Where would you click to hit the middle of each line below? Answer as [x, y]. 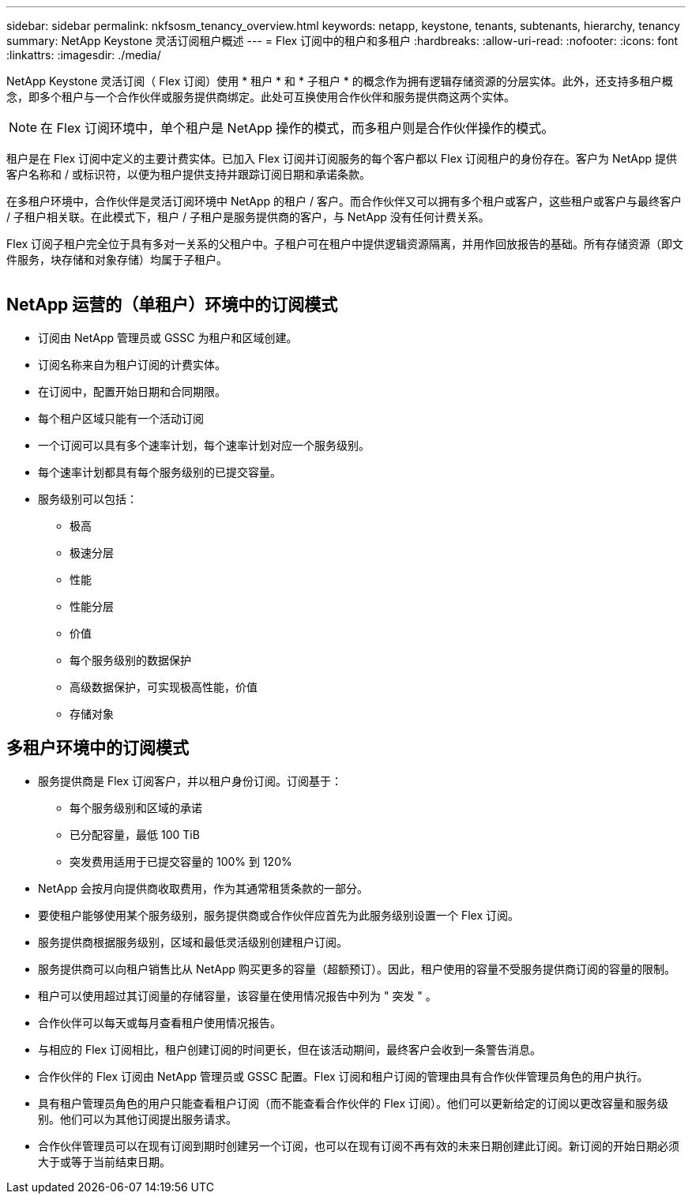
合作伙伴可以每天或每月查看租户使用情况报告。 [160, 1022]
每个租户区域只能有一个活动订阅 [121, 418]
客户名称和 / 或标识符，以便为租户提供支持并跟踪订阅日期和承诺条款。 [188, 174]
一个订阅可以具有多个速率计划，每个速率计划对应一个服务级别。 [204, 445]
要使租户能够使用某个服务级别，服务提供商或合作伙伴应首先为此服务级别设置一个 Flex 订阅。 [279, 915]
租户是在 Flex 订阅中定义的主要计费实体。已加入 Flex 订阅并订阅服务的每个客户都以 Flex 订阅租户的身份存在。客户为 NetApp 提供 [342, 158]
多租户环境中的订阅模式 [98, 748]
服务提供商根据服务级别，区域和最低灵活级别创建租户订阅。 [193, 942]
